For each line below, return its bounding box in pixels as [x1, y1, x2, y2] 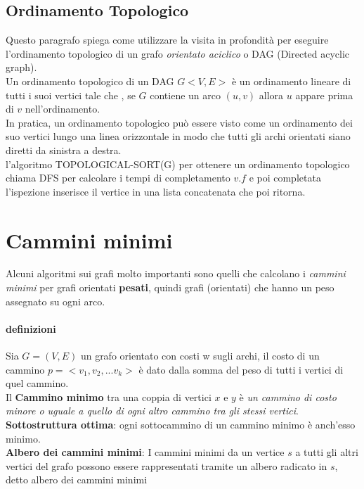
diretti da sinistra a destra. [6, 142, 122, 157]
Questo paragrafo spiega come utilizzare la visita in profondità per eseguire [6, 32, 329, 47]
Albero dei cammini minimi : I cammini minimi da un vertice [6, 445, 285, 459]
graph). [6, 60, 37, 75]
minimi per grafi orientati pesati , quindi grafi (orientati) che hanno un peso [6, 280, 334, 295]
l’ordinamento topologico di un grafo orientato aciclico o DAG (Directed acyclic [6, 46, 350, 61]
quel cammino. [6, 376, 69, 390]
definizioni [6, 321, 56, 336]
